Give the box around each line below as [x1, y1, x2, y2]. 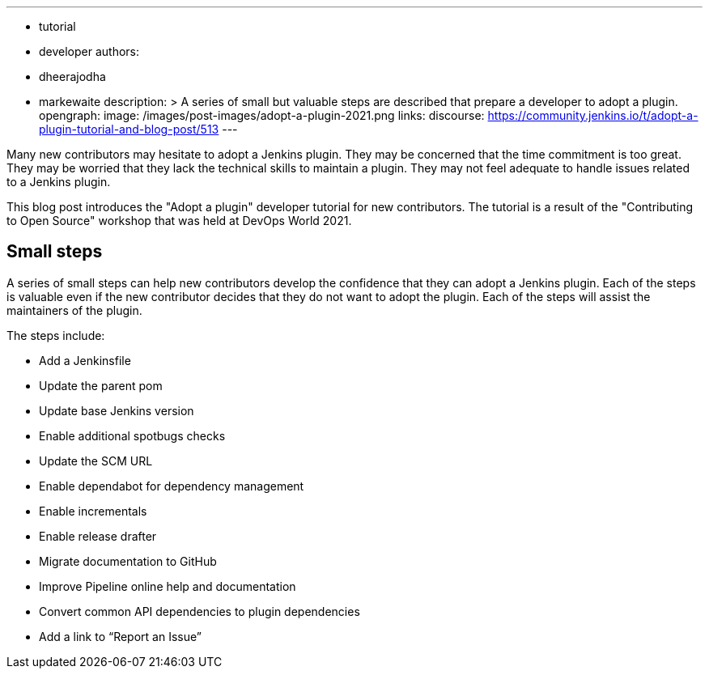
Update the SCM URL [39, 453, 153, 468]
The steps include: [6, 328, 105, 342]
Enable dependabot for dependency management [39, 478, 304, 493]
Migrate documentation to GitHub [39, 554, 217, 568]
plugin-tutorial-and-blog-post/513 [39, 122, 219, 136]
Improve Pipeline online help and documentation [39, 579, 296, 593]
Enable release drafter [39, 529, 157, 543]
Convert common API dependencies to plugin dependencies [39, 604, 360, 618]
